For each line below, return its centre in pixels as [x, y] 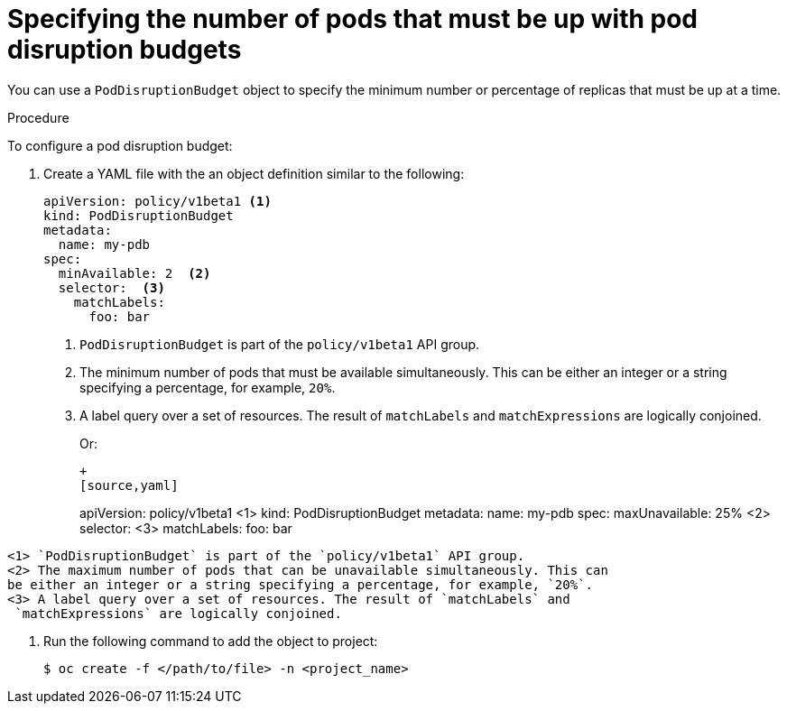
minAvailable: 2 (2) [134, 273]
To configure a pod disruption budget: [120, 145]
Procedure [38, 117]
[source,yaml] [129, 485]
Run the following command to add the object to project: [211, 641]
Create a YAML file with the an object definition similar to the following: [254, 173]
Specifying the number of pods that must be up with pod [353, 19]
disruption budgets [125, 50]
